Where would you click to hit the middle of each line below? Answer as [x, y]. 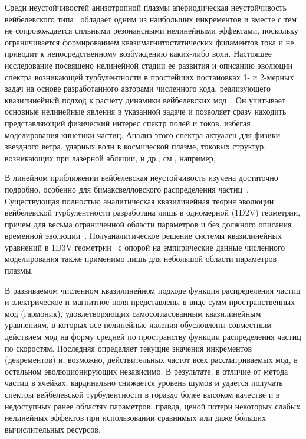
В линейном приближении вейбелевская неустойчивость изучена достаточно [142, 178]
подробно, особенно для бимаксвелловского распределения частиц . [127, 189]
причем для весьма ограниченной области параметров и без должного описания [148, 224]
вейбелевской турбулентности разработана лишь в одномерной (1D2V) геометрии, [153, 212]
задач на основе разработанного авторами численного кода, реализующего [138, 88]
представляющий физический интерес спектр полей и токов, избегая [128, 123]
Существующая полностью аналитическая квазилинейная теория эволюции [139, 201]
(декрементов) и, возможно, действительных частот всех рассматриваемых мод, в [151, 360]
